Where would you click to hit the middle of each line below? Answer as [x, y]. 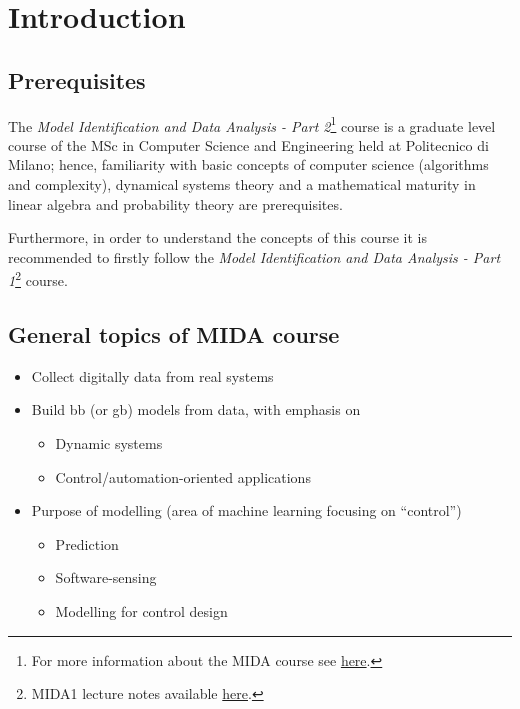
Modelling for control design [141, 611]
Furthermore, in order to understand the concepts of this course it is [217, 237]
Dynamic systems [109, 443]
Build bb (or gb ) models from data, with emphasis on [196, 409]
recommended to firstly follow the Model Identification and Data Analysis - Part [254, 256]
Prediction [87, 543]
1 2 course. [38, 279]
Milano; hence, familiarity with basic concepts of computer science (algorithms [248, 164]
